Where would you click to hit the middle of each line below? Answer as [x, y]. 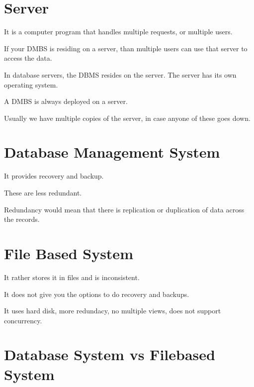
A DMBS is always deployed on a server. [66, 101]
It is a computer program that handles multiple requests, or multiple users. [118, 32]
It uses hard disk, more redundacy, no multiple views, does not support [113, 311]
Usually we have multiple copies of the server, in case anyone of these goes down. [127, 118]
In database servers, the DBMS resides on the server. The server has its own [120, 74]
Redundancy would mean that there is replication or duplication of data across [124, 209]
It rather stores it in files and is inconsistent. [72, 277]
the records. [22, 219]
